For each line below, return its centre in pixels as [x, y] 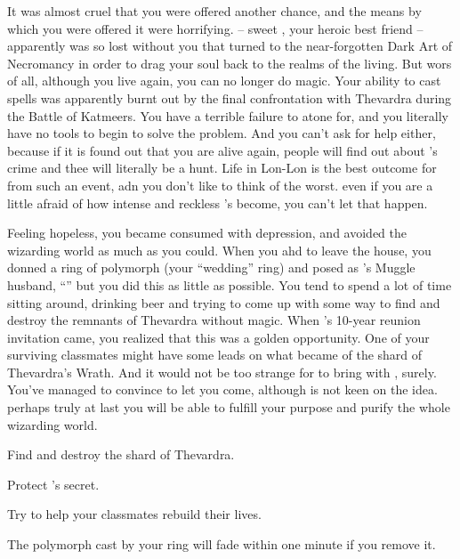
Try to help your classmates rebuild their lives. [134, 514]
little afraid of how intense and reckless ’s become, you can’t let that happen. [218, 203]
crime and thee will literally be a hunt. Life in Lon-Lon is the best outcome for [222, 168]
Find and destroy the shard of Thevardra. [121, 454]
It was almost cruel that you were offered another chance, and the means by [214, 11]
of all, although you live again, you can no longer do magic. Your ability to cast [224, 81]
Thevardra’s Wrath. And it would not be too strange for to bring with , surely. [222, 372]
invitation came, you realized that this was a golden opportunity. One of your [218, 337]
